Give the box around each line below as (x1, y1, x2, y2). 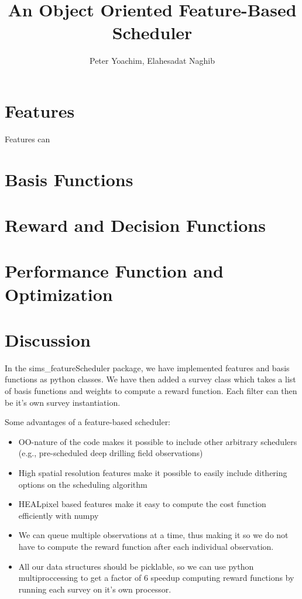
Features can (5, 132, 50, 145)
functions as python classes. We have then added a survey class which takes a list (5, 373, 296, 385)
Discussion (5, 327, 91, 351)
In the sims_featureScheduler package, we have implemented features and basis (5, 361, 290, 374)
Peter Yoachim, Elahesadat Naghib (89, 54, 215, 67)
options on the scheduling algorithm (18, 478, 147, 490)
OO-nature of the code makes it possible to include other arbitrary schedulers (18, 435, 297, 447)
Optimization (5, 282, 113, 306)
